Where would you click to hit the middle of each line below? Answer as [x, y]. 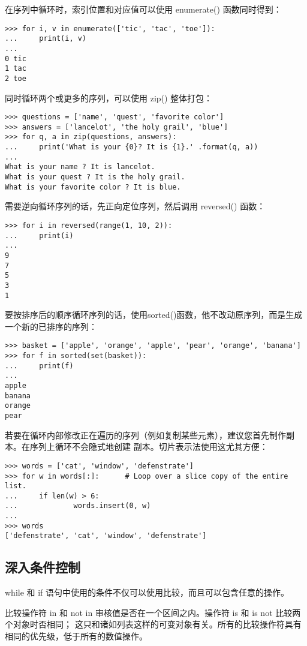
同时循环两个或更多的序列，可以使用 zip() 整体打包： [109, 97]
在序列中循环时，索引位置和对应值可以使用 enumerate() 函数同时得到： [143, 9]
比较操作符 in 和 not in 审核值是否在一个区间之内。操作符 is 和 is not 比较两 [153, 612]
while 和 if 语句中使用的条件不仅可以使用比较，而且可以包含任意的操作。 [147, 592]
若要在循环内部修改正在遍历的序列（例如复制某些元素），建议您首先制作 [145, 435]
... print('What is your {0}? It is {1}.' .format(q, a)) [132, 147]
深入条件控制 [43, 567]
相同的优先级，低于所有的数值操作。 [76, 636]
